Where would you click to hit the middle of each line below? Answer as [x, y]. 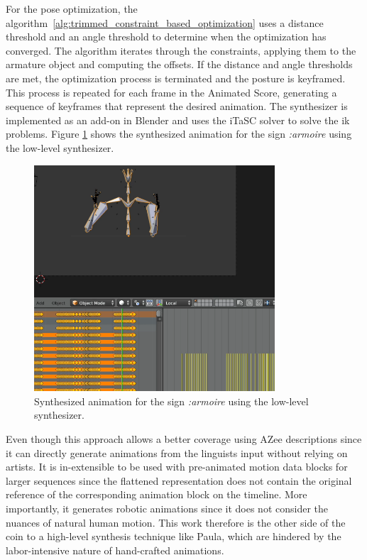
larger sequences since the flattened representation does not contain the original [179, 480]
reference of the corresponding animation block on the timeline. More [157, 494]
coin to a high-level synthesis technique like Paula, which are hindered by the [174, 536]
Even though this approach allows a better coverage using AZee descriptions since [184, 439]
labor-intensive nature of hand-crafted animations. [115, 550]
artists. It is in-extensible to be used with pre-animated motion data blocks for [177, 467]
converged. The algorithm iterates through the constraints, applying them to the [181, 50]
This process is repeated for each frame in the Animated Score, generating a [171, 92]
